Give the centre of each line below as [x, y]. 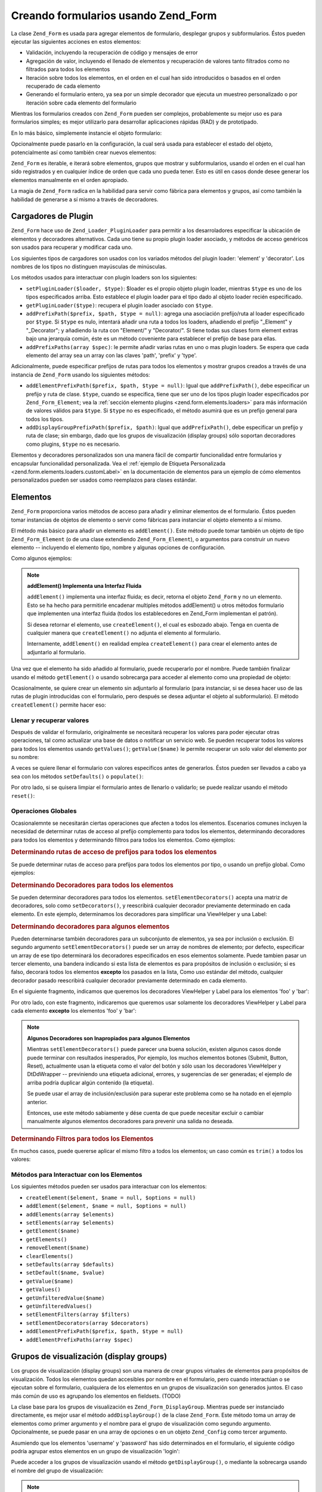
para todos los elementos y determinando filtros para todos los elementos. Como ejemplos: [123, 840]
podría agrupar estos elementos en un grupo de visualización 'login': [95, 1451]
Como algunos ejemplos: [42, 559]
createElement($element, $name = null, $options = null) [111, 1197]
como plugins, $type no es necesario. [73, 444]
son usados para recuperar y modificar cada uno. [72, 247]
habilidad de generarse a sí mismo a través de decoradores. [85, 199]
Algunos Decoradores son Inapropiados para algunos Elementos [109, 1038]
